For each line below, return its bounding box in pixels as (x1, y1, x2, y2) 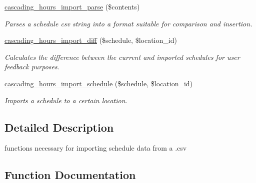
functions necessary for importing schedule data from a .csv (4, 143, 187, 153)
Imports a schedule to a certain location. (4, 95, 127, 105)
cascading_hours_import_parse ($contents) (4, 1, 140, 11)
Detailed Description (4, 119, 114, 135)
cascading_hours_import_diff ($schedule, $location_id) (4, 35, 177, 45)
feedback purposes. (4, 61, 60, 72)
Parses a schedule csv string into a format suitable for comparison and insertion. (4, 18, 252, 28)
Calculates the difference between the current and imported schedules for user (4, 51, 240, 62)
